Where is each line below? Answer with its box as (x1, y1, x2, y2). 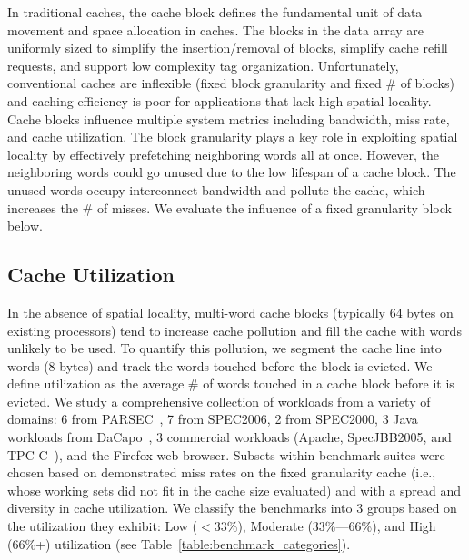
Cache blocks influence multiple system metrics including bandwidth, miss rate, (7, 109, 450, 128)
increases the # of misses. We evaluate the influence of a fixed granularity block (7, 198, 452, 217)
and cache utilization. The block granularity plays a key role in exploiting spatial (7, 127, 458, 146)
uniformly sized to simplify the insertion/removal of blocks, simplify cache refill (7, 38, 448, 57)
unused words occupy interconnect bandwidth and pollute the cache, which (7, 180, 425, 199)
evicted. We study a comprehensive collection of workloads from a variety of (7, 391, 431, 410)
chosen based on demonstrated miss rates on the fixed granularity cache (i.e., (7, 463, 436, 482)
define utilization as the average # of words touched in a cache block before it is (7, 374, 454, 393)
